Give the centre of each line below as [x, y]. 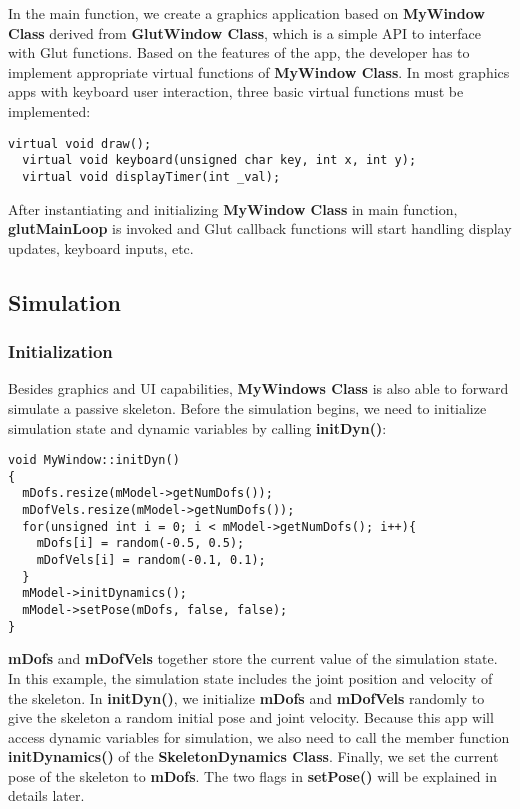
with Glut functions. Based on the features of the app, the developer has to [239, 52]
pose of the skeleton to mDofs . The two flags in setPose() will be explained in [252, 775]
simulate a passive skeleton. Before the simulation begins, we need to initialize [247, 407]
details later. [46, 795]
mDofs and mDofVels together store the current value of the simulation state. [253, 658]
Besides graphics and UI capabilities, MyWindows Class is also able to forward [258, 388]
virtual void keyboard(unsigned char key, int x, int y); [219, 160]
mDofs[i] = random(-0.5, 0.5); [140, 543]
